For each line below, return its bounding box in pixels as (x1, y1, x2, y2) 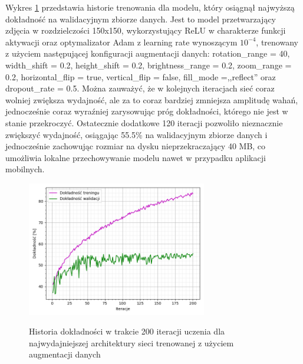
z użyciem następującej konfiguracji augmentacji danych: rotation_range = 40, (5, 47, 290, 60)
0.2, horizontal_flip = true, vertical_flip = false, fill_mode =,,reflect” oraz (5, 70, 276, 83)
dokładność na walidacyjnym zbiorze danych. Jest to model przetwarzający (5, 12, 276, 25)
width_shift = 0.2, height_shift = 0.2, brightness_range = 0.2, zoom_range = (5, 58, 292, 71)
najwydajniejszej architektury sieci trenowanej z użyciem (29, 336, 234, 349)
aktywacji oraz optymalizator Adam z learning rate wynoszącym (5, 35, 238, 48)
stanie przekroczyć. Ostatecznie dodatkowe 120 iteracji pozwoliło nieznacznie (5, 116, 283, 129)
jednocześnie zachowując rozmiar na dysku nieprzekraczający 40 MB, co (5, 140, 266, 152)
